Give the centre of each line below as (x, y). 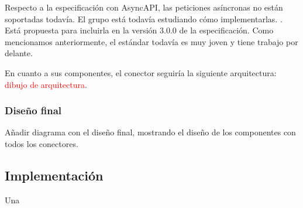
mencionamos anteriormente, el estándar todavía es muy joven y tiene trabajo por (151, 41)
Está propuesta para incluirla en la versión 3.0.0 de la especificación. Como (139, 30)
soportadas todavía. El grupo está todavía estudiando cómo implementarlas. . (144, 18)
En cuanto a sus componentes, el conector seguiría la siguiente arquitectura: (141, 72)
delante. (19, 53)
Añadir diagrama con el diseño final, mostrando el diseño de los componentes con (150, 132)
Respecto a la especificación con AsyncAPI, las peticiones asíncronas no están (144, 7)
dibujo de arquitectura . (46, 84)
